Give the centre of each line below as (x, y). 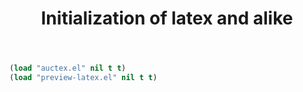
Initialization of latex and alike (167, 18)
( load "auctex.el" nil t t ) (68, 68)
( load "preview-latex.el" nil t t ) (83, 78)
